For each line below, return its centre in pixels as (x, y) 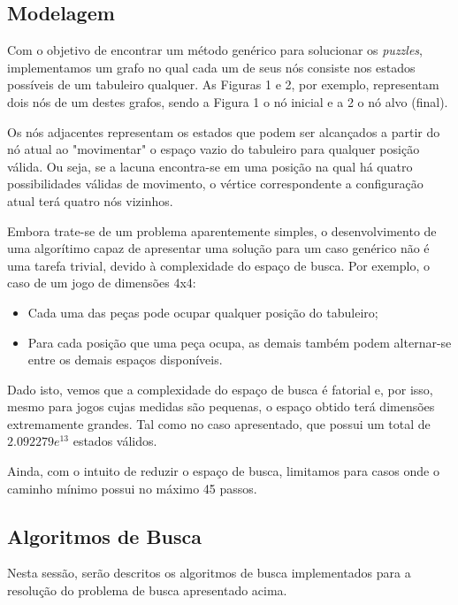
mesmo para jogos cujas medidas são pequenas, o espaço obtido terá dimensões (221, 406)
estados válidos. (115, 441)
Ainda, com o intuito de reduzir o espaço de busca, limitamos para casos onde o (223, 471)
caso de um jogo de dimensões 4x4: (102, 283)
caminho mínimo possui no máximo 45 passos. (132, 488)
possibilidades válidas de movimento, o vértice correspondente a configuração (215, 184)
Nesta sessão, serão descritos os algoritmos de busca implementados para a (209, 573)
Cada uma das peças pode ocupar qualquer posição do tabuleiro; (203, 312)
